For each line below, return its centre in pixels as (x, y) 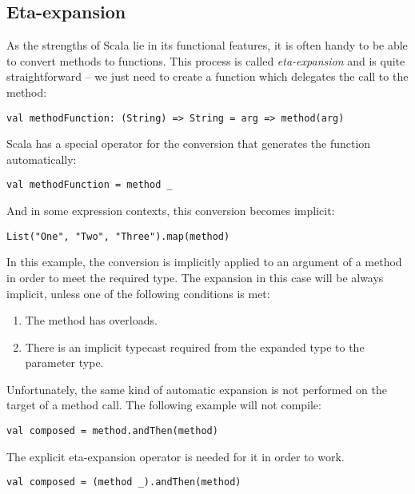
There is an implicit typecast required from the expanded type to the (195, 347)
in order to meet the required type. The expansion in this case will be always (195, 277)
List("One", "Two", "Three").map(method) (118, 236)
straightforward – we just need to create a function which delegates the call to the (207, 76)
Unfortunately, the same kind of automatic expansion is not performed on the (197, 389)
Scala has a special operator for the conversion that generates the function (189, 143)
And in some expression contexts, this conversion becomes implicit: (171, 211)
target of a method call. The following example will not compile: (164, 405)
